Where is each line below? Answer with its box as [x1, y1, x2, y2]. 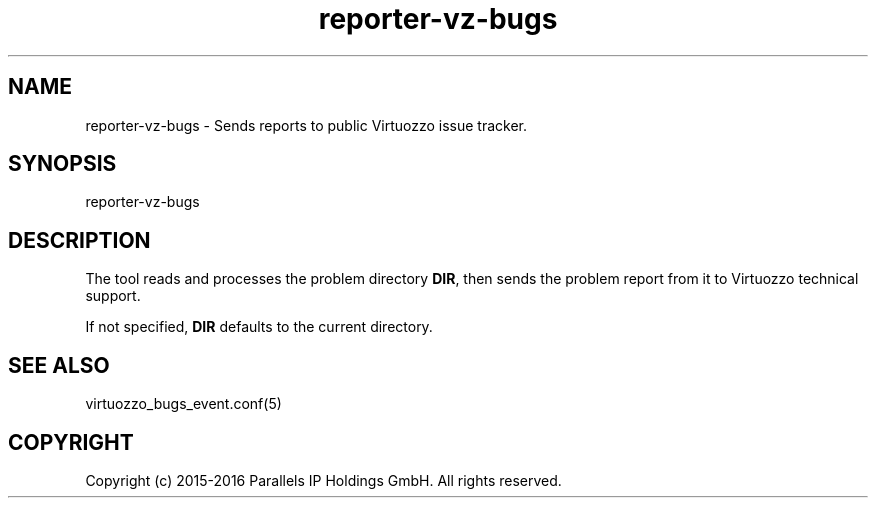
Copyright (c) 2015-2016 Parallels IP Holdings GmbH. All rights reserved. [85, 471, 562, 489]
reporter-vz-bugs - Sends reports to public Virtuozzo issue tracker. [85, 116, 528, 134]
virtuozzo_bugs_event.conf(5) [85, 395, 282, 413]
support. [85, 287, 141, 305]
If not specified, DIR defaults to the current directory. [85, 318, 433, 336]
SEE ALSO [8, 352, 110, 378]
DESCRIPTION [8, 227, 151, 253]
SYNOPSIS [8, 151, 117, 177]
